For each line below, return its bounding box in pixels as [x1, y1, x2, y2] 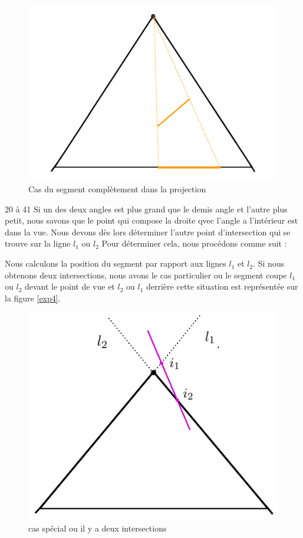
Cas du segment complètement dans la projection [28, 183, 206, 195]
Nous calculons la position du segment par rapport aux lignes [5, 257, 226, 270]
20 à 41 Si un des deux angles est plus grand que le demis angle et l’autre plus [5, 202, 288, 215]
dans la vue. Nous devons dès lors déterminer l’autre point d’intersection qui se [5, 225, 291, 238]
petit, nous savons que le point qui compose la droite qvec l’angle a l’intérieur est [5, 214, 298, 227]
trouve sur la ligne [5, 237, 71, 250]
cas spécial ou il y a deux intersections [28, 521, 167, 534]
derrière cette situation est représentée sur [146, 280, 298, 293]
